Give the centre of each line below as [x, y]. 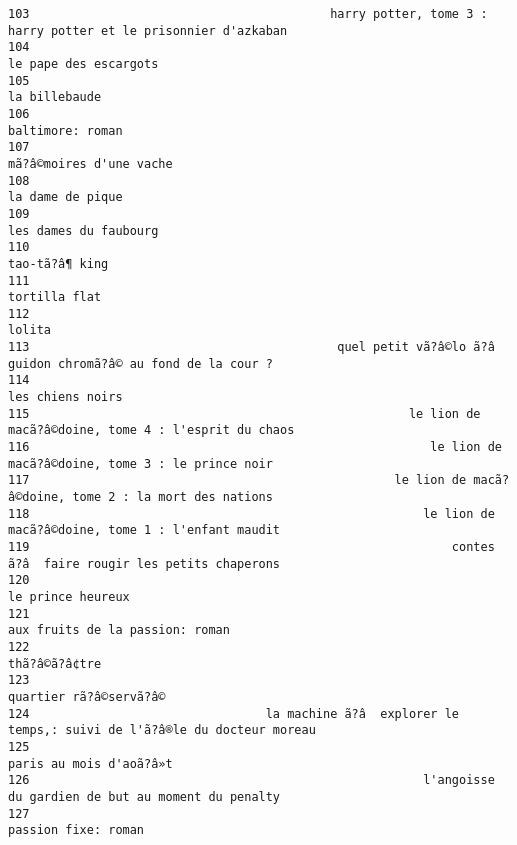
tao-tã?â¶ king [58, 263]
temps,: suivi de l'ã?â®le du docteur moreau [162, 730]
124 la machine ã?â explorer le [234, 713]
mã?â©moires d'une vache [90, 163]
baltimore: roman [65, 130]
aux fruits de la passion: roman [119, 630]
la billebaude [55, 97]
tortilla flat [55, 297]
